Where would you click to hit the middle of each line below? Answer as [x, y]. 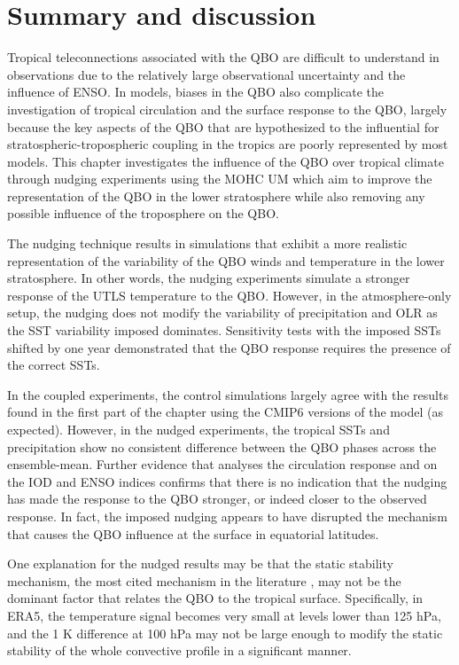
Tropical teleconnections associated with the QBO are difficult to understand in [223, 57]
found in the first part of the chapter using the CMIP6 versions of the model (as [225, 412]
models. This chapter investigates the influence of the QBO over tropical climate [226, 161]
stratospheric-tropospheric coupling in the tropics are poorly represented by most [228, 144]
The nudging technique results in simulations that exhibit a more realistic [207, 243]
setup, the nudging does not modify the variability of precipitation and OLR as [222, 313]
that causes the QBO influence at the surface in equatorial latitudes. [193, 533]
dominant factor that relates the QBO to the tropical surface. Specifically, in [215, 598]
